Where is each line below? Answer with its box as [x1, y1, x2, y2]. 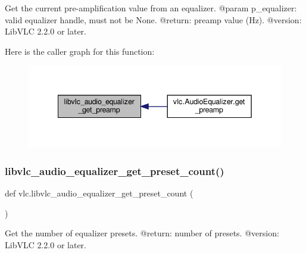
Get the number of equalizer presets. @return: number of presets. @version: [5, 227, 279, 239]
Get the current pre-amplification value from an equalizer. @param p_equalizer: [5, 2, 297, 14]
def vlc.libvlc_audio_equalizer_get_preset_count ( [5, 187, 193, 199]
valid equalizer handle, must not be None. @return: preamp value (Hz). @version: [5, 13, 302, 26]
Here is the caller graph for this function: [5, 45, 155, 57]
